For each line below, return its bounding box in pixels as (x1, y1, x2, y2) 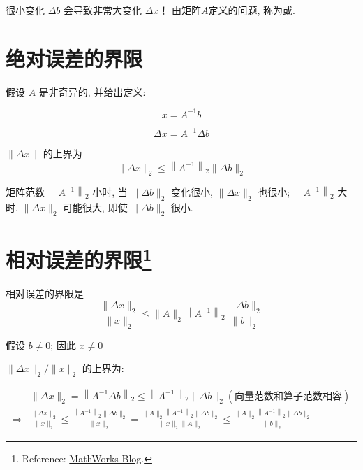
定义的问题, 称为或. (208, 3, 295, 17)
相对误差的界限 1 (6, 243, 152, 274)
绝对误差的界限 (6, 43, 143, 72)
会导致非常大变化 (64, 3, 142, 17)
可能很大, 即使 (63, 200, 128, 215)
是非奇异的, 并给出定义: (38, 84, 146, 99)
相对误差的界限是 (6, 286, 84, 301)
